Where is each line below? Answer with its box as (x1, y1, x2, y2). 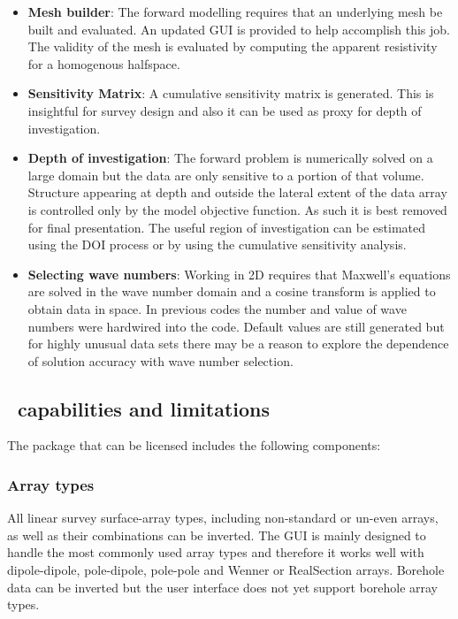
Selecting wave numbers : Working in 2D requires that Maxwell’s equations (27, 264, 451, 283)
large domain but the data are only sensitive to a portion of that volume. (27, 165, 424, 184)
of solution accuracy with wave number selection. (27, 351, 294, 370)
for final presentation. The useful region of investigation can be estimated (27, 218, 426, 236)
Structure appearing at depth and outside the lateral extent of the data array (27, 183, 447, 202)
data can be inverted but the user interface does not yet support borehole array (7, 577, 439, 596)
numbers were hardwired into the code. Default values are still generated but (27, 317, 445, 335)
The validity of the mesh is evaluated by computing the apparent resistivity (27, 37, 438, 56)
